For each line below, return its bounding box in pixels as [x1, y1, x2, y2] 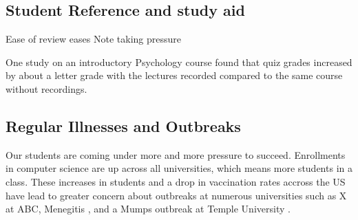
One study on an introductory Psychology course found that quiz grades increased [6, 54, 352, 69]
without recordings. [6, 81, 87, 96]
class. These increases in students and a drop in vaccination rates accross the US [6, 174, 346, 188]
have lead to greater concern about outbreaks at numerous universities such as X [6, 188, 347, 202]
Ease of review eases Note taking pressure [6, 32, 181, 46]
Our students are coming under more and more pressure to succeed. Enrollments [6, 147, 346, 162]
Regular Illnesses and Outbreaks [6, 115, 241, 136]
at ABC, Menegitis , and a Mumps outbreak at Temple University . [6, 201, 291, 216]
